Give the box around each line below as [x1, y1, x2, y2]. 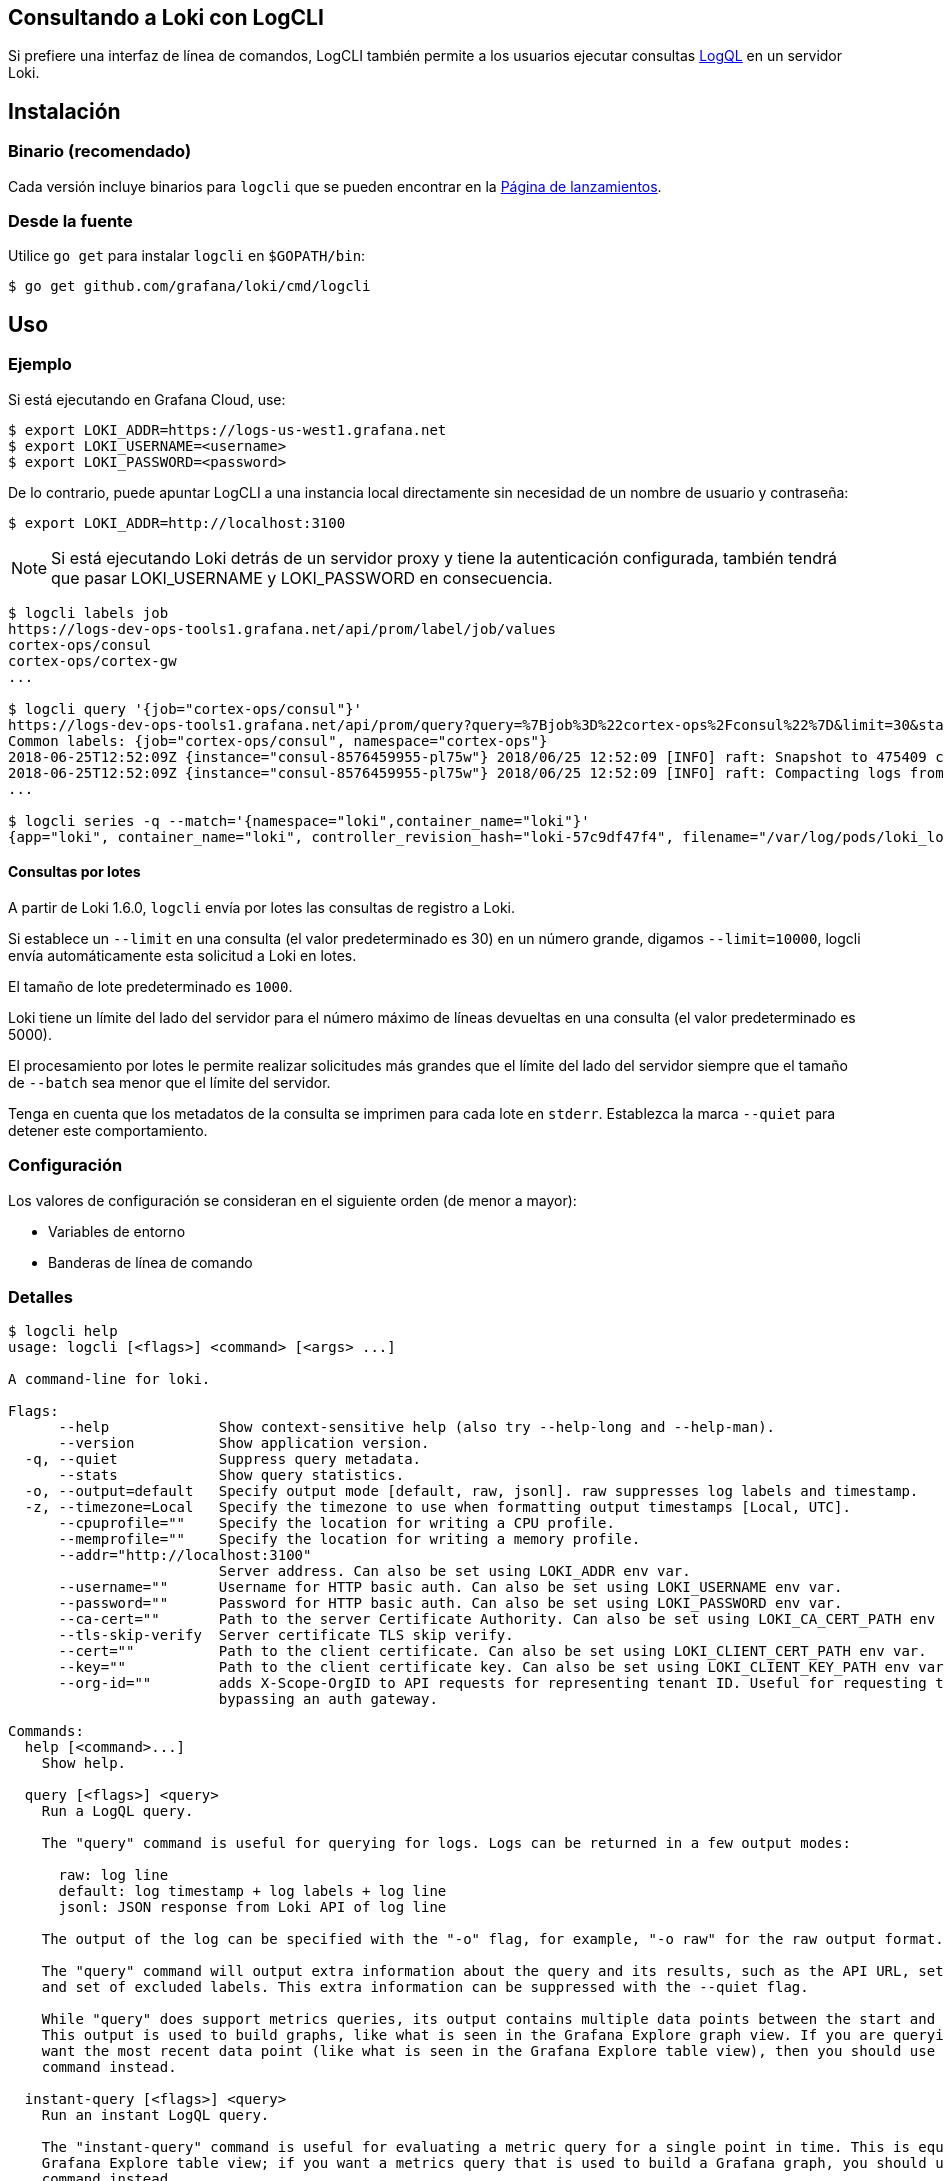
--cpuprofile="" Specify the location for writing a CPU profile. [58, 1515, 615, 1532]
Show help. [41, 1755, 127, 1772]
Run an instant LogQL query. [41, 2107, 270, 2124]
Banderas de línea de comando [48, 1253, 253, 1271]
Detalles [8, 1286, 73, 1307]
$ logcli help [8, 1323, 118, 1340]
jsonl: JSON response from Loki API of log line [58, 1899, 447, 1916]
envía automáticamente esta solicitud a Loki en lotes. [8, 946, 357, 964]
